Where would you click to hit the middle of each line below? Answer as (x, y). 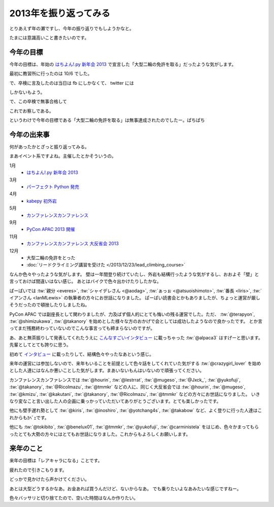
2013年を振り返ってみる (60, 13)
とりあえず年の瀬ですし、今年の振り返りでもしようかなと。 (72, 28)
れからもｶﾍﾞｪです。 (29, 417)
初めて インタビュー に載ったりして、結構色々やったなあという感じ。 (82, 354)
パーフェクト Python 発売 (53, 187)
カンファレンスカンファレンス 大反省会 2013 (73, 244)
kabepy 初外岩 (42, 201)
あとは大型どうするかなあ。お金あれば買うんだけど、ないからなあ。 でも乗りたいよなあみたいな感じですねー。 (125, 488)
